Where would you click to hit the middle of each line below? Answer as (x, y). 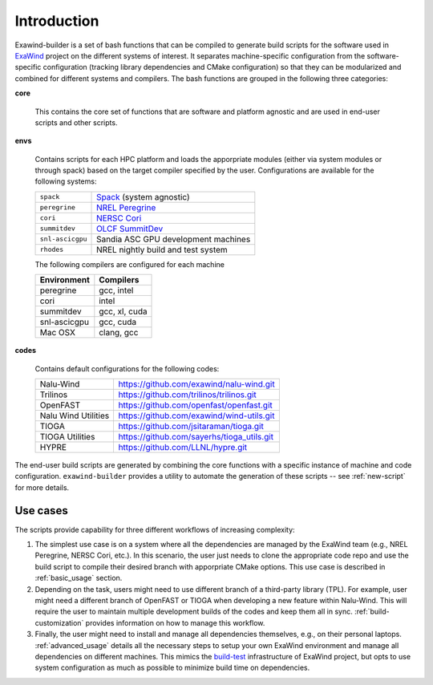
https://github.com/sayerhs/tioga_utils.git (196, 437)
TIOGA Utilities (67, 437)
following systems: (66, 181)
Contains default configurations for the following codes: (127, 368)
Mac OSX (58, 333)
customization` (59, 622)
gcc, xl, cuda (123, 311)
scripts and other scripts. (76, 122)
